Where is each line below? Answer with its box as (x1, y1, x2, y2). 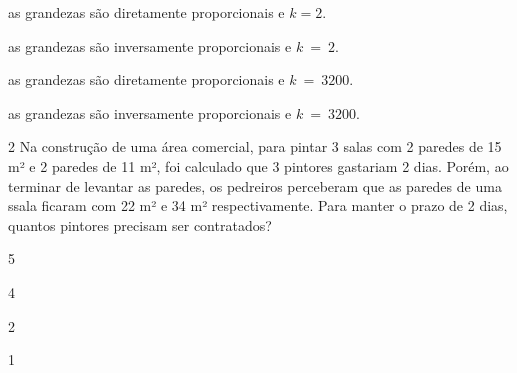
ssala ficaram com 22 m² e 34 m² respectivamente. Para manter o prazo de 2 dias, (8, 195, 508, 216)
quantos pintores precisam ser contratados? (8, 214, 272, 235)
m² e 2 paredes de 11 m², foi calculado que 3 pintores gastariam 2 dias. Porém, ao (8, 155, 509, 176)
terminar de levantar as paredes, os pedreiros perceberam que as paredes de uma (8, 175, 502, 196)
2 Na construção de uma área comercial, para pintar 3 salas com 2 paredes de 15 (8, 136, 502, 157)
